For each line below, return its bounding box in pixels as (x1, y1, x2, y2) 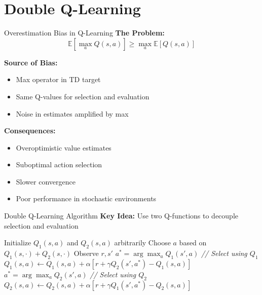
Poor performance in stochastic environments (16, 193, 157, 204)
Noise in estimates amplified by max (16, 108, 129, 119)
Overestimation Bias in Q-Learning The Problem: (4, 27, 165, 38)
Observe (73, 248, 99, 259)
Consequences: (4, 125, 56, 136)
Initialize (4, 237, 31, 248)
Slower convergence (16, 176, 76, 187)
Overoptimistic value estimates (16, 142, 111, 153)
